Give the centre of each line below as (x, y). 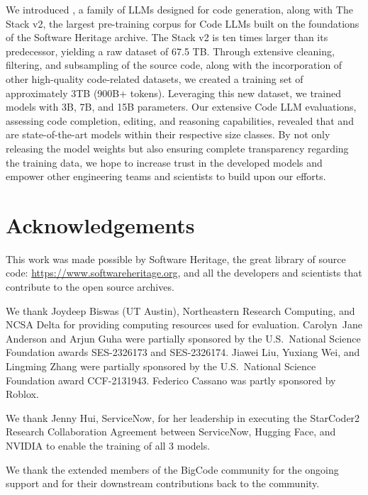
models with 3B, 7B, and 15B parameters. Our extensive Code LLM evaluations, (181, 107)
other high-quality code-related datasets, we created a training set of (155, 78)
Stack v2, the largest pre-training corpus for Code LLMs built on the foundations (183, 23)
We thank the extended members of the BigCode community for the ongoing (172, 469)
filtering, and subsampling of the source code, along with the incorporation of (174, 65)
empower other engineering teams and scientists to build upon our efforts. (166, 176)
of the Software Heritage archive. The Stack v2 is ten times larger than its (167, 37)
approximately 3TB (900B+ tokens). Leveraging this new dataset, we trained (174, 93)
